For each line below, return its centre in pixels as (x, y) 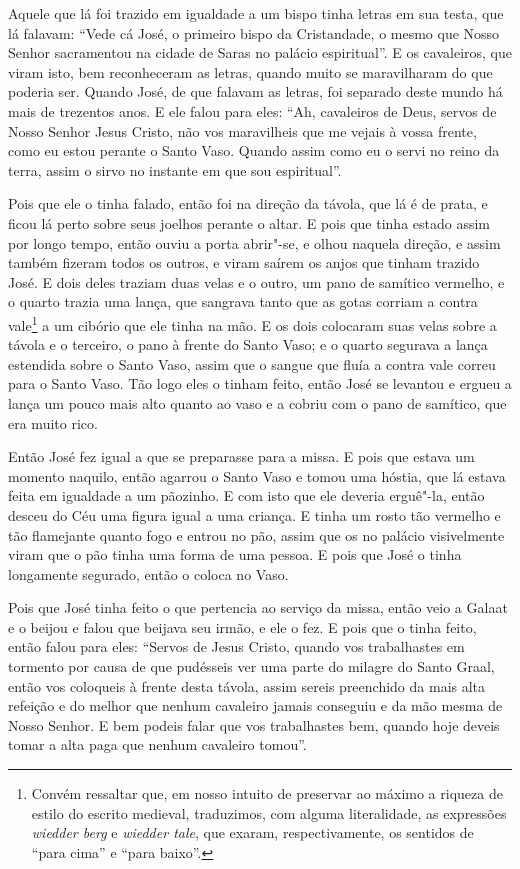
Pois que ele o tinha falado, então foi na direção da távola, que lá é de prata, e (248, 203)
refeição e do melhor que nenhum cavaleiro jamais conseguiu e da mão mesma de (255, 705)
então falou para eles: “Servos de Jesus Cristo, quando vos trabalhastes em (236, 646)
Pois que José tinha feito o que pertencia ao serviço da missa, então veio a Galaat (258, 607)
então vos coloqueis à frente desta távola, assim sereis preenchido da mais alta (247, 685)
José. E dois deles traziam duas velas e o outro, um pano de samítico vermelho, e (256, 281)
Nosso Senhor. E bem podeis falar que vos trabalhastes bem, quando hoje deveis (254, 724)
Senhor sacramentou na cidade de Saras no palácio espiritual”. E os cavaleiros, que (260, 52)
